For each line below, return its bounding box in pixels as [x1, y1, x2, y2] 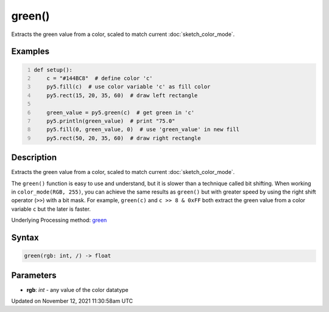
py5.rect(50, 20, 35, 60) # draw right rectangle [46, 134, 201, 142]
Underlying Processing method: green [11, 217, 107, 224]
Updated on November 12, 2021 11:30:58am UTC [11, 297, 133, 305]
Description [11, 153, 57, 163]
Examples [11, 46, 50, 57]
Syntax [11, 232, 39, 242]
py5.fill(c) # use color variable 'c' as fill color [46, 83, 211, 90]
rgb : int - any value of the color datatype [26, 286, 129, 293]
